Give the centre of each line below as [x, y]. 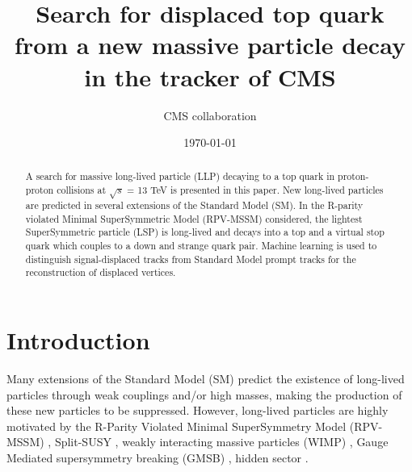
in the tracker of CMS [210, 76]
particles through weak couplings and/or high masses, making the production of [204, 394]
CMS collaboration [210, 115]
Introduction [78, 340]
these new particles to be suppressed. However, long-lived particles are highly [198, 410]
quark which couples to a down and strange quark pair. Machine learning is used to [201, 246]
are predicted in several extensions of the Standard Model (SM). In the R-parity [194, 205]
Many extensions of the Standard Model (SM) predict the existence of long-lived [206, 378]
